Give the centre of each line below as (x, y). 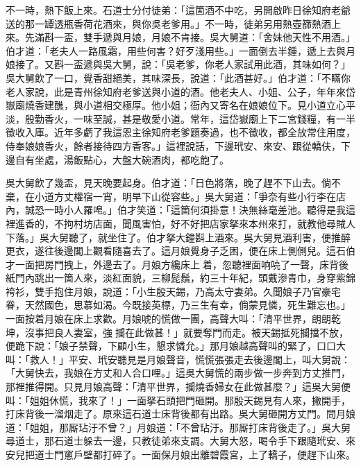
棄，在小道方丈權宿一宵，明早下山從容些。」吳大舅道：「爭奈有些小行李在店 (176, 196)
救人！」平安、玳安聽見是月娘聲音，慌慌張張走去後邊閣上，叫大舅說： (190, 359)
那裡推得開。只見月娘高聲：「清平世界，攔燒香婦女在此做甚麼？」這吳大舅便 (178, 387)
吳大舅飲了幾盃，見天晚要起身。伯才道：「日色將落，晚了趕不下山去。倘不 (173, 183)
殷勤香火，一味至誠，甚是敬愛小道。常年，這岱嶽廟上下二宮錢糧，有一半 (190, 118)
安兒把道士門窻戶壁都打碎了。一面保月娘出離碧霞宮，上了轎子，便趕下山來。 (180, 454)
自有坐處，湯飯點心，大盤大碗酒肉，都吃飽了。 (122, 159)
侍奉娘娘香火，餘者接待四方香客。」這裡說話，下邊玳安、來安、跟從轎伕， (173, 145)
